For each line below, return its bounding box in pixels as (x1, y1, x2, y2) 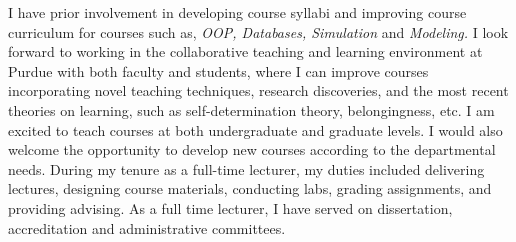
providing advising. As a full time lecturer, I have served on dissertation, (8, 197, 453, 218)
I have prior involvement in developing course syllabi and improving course (8, 2, 467, 22)
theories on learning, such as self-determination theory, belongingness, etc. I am (8, 99, 495, 120)
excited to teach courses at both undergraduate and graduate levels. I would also (8, 119, 503, 140)
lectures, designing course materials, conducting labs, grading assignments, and (8, 178, 492, 199)
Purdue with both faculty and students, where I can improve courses (8, 60, 429, 81)
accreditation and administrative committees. (8, 217, 286, 238)
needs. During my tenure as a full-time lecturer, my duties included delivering (8, 158, 485, 179)
